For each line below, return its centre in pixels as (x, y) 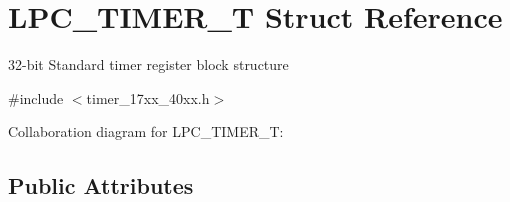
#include (36, 97)
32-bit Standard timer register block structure (148, 64)
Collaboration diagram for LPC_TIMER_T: (146, 131)
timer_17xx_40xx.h (148, 97)
